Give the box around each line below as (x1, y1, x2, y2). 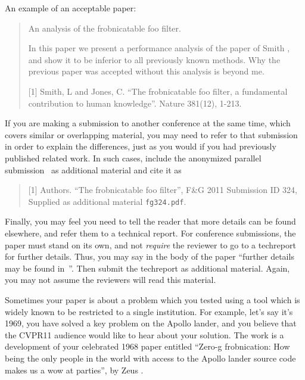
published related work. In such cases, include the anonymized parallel (5, 151, 262, 164)
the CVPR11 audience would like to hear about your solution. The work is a (5, 328, 284, 341)
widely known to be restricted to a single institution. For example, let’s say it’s (5, 305, 293, 317)
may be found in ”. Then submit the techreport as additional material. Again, (5, 261, 290, 274)
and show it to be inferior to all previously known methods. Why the (28, 53, 281, 66)
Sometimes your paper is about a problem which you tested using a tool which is (5, 293, 300, 306)
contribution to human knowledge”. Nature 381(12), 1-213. (28, 96, 242, 109)
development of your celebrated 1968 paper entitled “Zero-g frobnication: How (5, 340, 290, 353)
